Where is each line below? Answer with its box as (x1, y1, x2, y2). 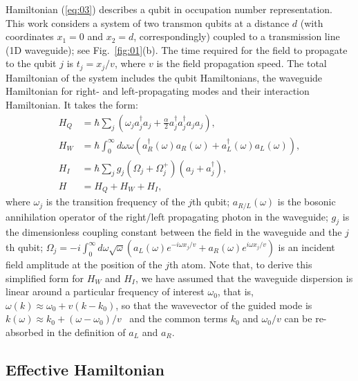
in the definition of (46, 325, 126, 339)
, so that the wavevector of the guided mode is (115, 297, 312, 312)
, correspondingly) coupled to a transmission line (133, 29, 340, 44)
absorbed (6, 325, 44, 339)
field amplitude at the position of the (6, 257, 162, 272)
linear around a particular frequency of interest (6, 284, 205, 299)
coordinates (6, 29, 54, 44)
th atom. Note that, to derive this (169, 257, 312, 272)
